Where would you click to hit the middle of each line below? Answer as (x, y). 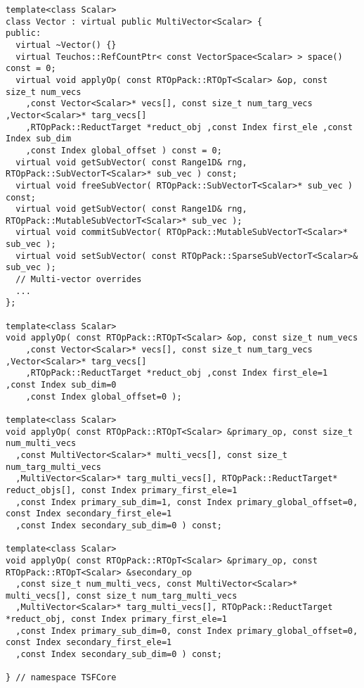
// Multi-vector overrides (79, 280)
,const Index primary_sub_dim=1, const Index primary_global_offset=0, (187, 502)
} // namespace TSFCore (61, 678)
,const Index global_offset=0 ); (104, 396)
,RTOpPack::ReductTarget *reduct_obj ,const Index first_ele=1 (177, 373)
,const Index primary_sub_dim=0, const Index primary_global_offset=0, (187, 631)
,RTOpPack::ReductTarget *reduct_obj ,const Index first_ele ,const (189, 127)
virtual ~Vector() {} (66, 45)
